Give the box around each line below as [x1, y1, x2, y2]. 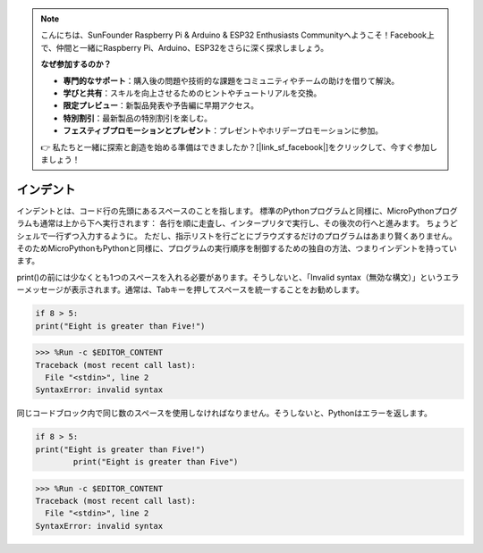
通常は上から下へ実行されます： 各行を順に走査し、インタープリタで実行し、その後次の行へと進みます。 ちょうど [39, 218, 458, 229]
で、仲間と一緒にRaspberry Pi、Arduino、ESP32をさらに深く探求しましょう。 [40, 42, 329, 53]
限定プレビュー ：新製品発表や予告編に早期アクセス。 [63, 100, 259, 111]
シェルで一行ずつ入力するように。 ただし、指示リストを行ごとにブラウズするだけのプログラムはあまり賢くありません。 [16, 230, 458, 241]
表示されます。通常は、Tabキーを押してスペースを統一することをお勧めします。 [71, 284, 364, 295]
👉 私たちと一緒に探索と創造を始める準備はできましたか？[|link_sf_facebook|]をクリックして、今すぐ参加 [40, 141, 430, 152]
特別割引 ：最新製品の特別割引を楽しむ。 [63, 113, 212, 123]
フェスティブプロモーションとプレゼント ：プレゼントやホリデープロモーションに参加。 [63, 125, 384, 136]
